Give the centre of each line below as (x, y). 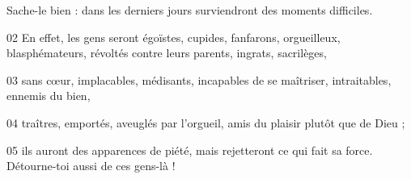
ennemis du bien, (49, 96)
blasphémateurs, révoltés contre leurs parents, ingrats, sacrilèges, (167, 53)
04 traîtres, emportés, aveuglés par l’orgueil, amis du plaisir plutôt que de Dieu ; (206, 122)
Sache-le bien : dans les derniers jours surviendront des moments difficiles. (190, 10)
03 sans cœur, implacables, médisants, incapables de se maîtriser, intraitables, (199, 79)
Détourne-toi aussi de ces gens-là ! (91, 166)
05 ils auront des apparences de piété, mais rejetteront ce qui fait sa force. (190, 150)
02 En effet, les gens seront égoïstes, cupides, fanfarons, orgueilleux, (174, 37)
